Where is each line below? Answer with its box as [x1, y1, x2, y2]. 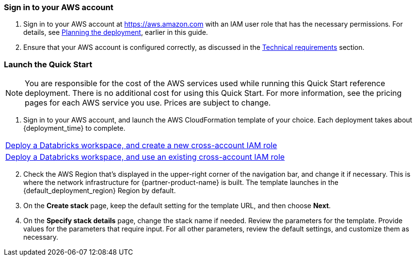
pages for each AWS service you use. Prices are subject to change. [25, 98, 271, 108]
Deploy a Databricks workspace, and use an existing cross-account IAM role [5, 152, 285, 162]
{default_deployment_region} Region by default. [23, 186, 176, 195]
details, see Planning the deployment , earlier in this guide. [23, 28, 208, 37]
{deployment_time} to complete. [23, 124, 126, 133]
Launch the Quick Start [4, 59, 93, 69]
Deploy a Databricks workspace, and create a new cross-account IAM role [5, 140, 277, 151]
